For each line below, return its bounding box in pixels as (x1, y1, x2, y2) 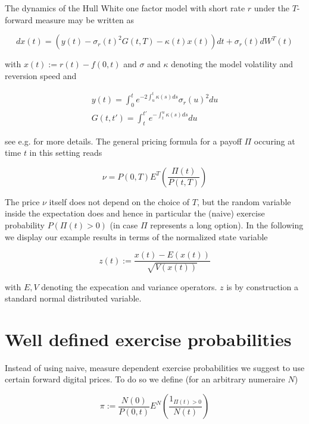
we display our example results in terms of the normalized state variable (5, 230, 268, 243)
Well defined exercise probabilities (5, 326, 292, 351)
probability (5, 218, 45, 231)
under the (254, 2, 289, 14)
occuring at (254, 134, 295, 147)
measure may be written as (35, 13, 134, 26)
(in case (110, 218, 138, 231)
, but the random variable (196, 195, 291, 208)
